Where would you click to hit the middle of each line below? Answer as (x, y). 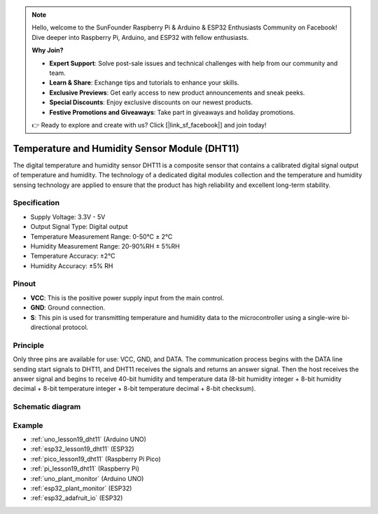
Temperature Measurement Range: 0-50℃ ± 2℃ (101, 236)
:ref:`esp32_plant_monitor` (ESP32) (81, 488)
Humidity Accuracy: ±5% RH (72, 265)
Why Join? (48, 50)
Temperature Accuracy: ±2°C (73, 256)
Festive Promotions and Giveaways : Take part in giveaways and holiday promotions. (172, 112)
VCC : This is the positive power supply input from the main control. (127, 298)
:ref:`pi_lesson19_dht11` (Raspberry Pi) (85, 468)
